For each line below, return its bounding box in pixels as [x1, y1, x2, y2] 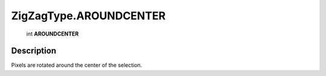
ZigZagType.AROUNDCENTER [11, 9, 166, 22]
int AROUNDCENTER [26, 30, 79, 37]
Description [11, 46, 57, 56]
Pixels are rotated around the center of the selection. [11, 62, 142, 69]
